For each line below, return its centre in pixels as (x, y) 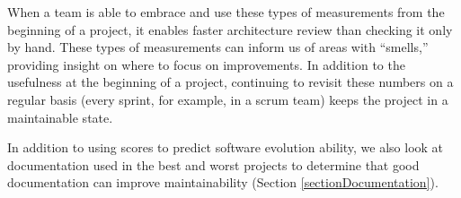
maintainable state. (60, 117)
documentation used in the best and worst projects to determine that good (213, 164)
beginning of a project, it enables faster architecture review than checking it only (230, 29)
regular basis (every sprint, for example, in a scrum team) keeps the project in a (228, 99)
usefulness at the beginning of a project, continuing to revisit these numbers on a (230, 82)
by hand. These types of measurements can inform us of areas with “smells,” (218, 47)
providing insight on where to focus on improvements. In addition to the (206, 64)
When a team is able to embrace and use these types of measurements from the (226, 12)
